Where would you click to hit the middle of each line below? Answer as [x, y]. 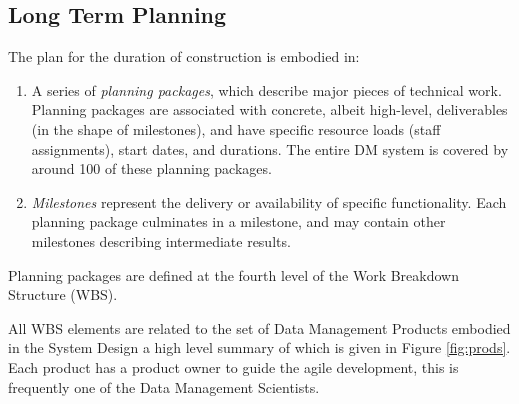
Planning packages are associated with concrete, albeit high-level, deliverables [269, 109]
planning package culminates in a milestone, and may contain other [238, 221]
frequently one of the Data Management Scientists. [164, 386]
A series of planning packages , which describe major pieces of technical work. [266, 89]
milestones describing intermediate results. [161, 240]
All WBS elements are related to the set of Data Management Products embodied [259, 327]
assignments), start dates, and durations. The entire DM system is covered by [270, 148]
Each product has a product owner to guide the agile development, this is [233, 366]
